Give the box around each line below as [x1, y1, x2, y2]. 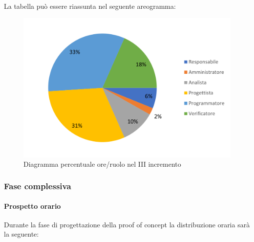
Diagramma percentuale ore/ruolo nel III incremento [23, 159, 181, 169]
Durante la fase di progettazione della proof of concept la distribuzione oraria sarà [4, 219, 250, 229]
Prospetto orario [4, 200, 61, 211]
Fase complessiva [4, 179, 71, 192]
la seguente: [4, 229, 39, 239]
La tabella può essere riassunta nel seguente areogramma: [4, 1, 176, 11]
